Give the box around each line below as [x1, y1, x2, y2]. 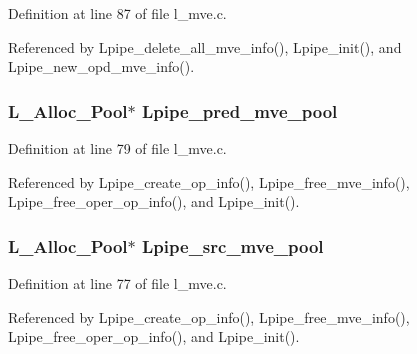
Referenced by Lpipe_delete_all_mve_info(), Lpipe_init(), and [8, 36, 402, 57]
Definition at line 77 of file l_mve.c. [8, 273, 227, 293]
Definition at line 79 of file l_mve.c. [8, 138, 227, 158]
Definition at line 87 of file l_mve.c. [8, 3, 227, 23]
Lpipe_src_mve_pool [142, 233, 324, 258]
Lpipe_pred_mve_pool [142, 98, 338, 123]
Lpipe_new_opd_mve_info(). [8, 56, 195, 77]
